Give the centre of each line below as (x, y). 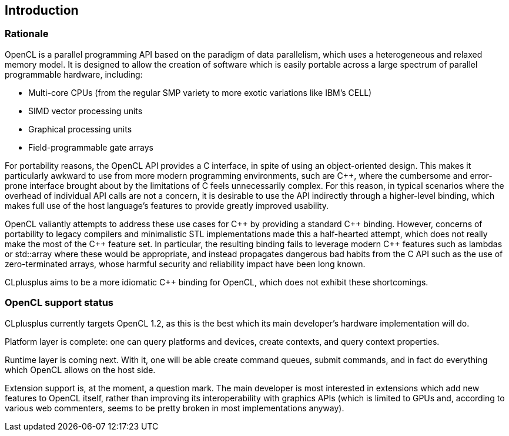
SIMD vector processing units (86, 111)
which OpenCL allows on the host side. (80, 370)
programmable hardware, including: (74, 74)
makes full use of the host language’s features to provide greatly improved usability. (167, 205)
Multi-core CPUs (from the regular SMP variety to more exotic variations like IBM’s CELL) (200, 92)
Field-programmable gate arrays (91, 147)
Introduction (42, 10)
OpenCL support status (59, 303)
